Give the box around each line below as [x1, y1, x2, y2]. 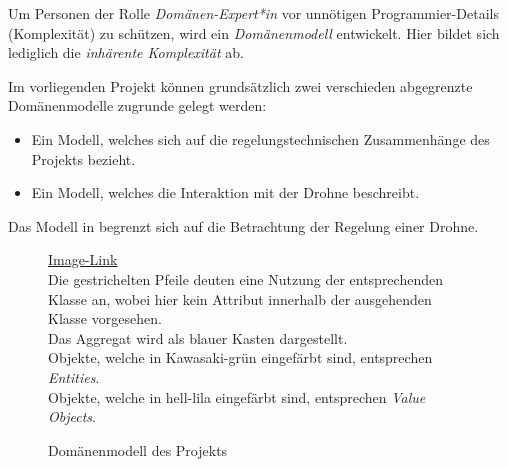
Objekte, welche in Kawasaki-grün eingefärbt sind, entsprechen [48, 347, 433, 368]
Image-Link [48, 249, 118, 270]
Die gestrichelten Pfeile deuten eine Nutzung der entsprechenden [48, 268, 443, 289]
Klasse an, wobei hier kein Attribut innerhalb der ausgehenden [48, 288, 432, 309]
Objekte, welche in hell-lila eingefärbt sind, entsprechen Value [48, 386, 426, 407]
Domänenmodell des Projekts [48, 439, 228, 460]
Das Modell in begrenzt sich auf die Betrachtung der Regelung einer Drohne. [8, 215, 479, 236]
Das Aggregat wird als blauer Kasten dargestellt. [48, 327, 348, 348]
